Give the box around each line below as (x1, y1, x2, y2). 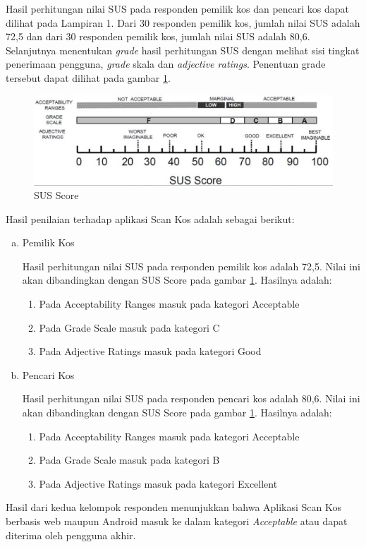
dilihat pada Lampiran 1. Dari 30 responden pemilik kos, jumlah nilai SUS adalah (6, 15, 360, 30)
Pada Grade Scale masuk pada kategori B (39, 452, 220, 467)
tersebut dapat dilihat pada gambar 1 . (6, 70, 171, 85)
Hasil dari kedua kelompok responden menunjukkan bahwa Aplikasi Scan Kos (6, 500, 342, 515)
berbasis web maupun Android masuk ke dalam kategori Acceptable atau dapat (6, 514, 348, 528)
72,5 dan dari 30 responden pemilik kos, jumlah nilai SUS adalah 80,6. (6, 29, 310, 44)
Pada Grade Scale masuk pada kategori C (39, 320, 220, 335)
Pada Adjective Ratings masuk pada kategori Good (39, 344, 262, 359)
